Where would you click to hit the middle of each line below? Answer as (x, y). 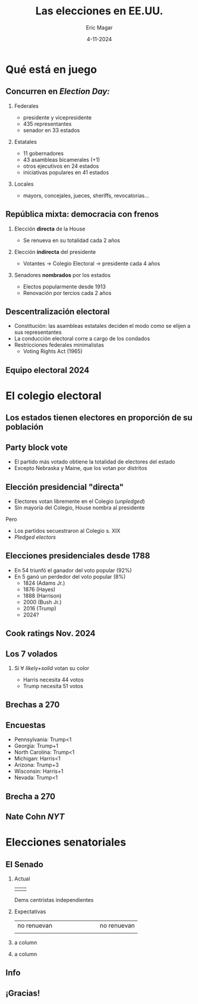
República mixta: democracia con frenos (82, 214)
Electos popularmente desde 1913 (65, 286)
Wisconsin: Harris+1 (39, 771)
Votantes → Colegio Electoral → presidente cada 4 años (92, 263)
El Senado (25, 864)
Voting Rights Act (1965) (53, 351)
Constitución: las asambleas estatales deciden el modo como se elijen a (102, 326)
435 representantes (47, 124)
